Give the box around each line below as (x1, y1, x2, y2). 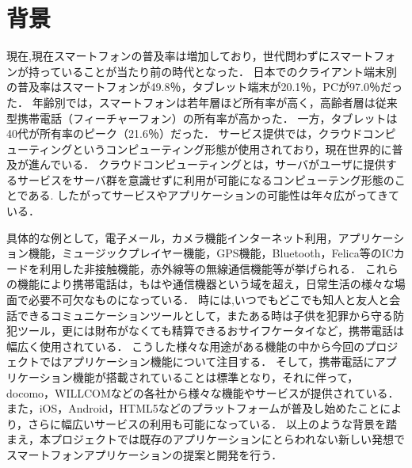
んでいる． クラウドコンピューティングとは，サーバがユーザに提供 (39, 156, 386, 173)
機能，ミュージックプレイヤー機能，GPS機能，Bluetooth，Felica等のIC (28, 245, 394, 261)
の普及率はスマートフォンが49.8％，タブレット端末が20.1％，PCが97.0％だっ (6, 78, 402, 95)
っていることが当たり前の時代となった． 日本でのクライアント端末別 (39, 63, 397, 79)
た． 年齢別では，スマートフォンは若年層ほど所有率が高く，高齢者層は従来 (6, 93, 398, 110)
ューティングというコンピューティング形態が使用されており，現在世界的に (6, 140, 392, 157)
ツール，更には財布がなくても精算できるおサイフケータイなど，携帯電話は (17, 322, 404, 339)
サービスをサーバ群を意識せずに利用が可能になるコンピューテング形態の (17, 171, 395, 188)
